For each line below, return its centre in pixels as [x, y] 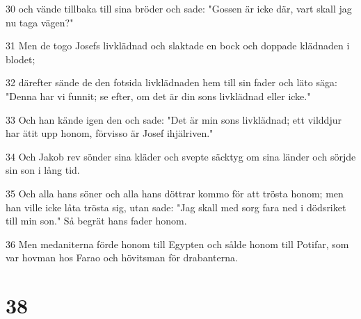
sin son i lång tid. [43, 170]
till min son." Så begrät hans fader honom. [96, 221]
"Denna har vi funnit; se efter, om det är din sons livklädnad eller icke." [158, 96]
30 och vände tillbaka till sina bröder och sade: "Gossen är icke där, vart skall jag [179, 8]
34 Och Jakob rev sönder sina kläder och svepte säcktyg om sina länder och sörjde [181, 156]
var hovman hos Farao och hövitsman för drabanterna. [122, 257]
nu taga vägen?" [40, 22]
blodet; [21, 59]
